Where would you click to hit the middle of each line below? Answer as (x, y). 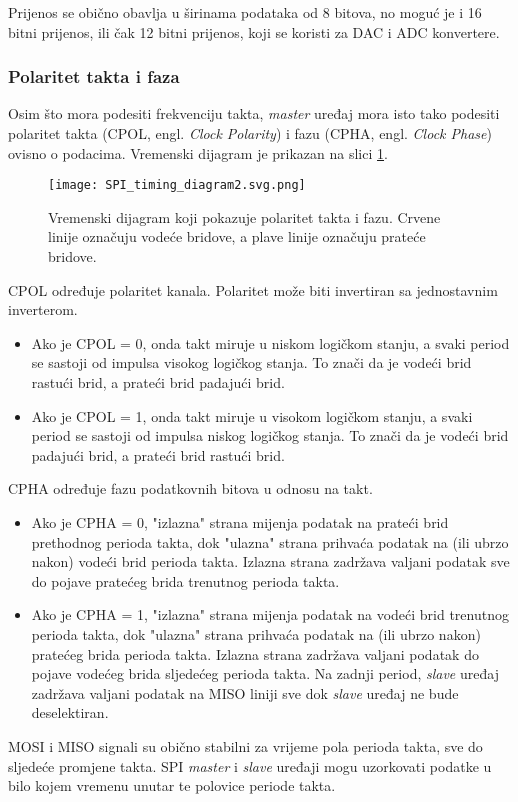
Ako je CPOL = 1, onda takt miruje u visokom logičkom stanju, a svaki (252, 415)
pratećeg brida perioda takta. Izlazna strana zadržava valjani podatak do (255, 653)
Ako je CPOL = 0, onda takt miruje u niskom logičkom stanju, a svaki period (270, 342)
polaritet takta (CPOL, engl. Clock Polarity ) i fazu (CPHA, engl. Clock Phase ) (250, 133)
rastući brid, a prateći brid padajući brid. (158, 382)
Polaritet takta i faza (94, 76)
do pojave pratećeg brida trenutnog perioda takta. (185, 580)
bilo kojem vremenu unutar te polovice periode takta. (172, 785)
